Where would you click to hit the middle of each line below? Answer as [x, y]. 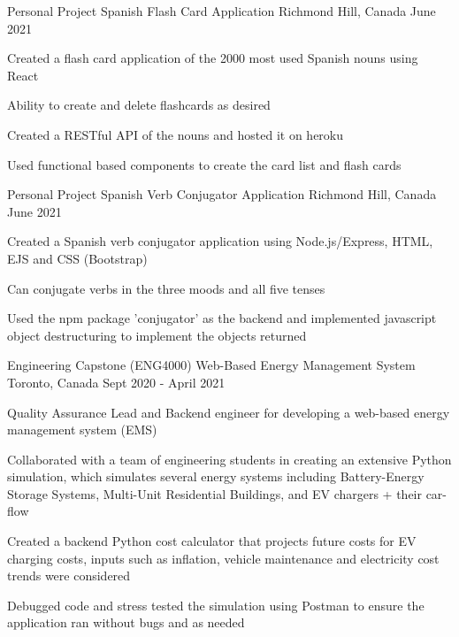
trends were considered [69, 576]
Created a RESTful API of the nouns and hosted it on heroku [176, 134]
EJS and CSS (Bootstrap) [77, 258]
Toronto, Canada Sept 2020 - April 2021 [116, 382]
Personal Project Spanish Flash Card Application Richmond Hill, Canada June [222, 11]
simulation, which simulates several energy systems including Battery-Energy [216, 476]
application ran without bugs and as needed [126, 622]
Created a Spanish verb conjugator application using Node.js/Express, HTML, [220, 241]
